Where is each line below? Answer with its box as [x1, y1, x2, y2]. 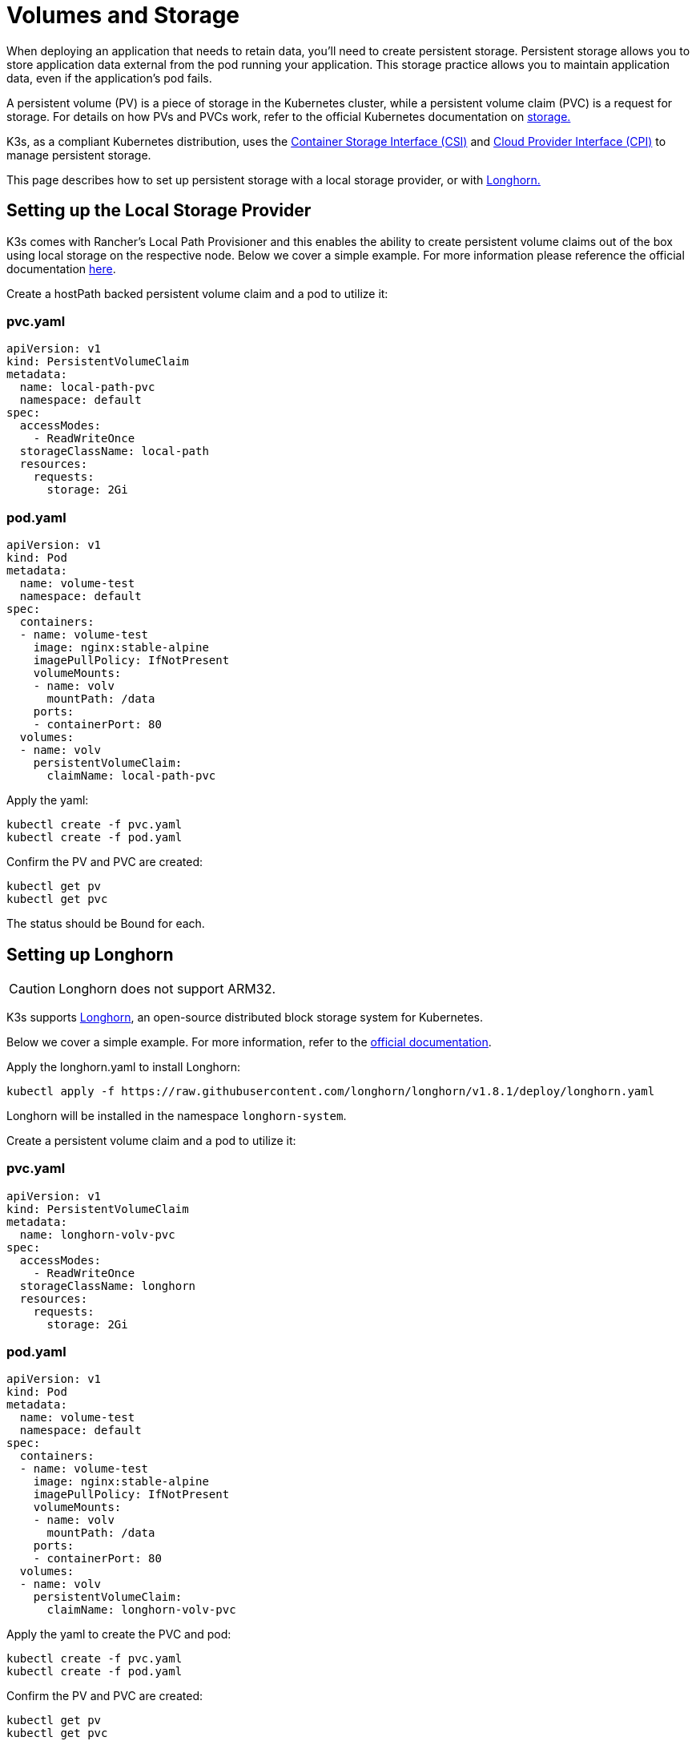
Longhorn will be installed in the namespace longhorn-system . [6, 1108, 347, 1122]
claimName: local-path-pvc [46, 769, 216, 783]
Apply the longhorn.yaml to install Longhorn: [6, 1059, 241, 1074]
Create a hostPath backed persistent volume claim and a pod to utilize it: [6, 286, 388, 300]
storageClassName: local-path [19, 445, 209, 458]
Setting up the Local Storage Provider [6, 200, 312, 221]
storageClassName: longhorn [19, 1279, 196, 1292]
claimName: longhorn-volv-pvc [46, 1603, 236, 1617]
